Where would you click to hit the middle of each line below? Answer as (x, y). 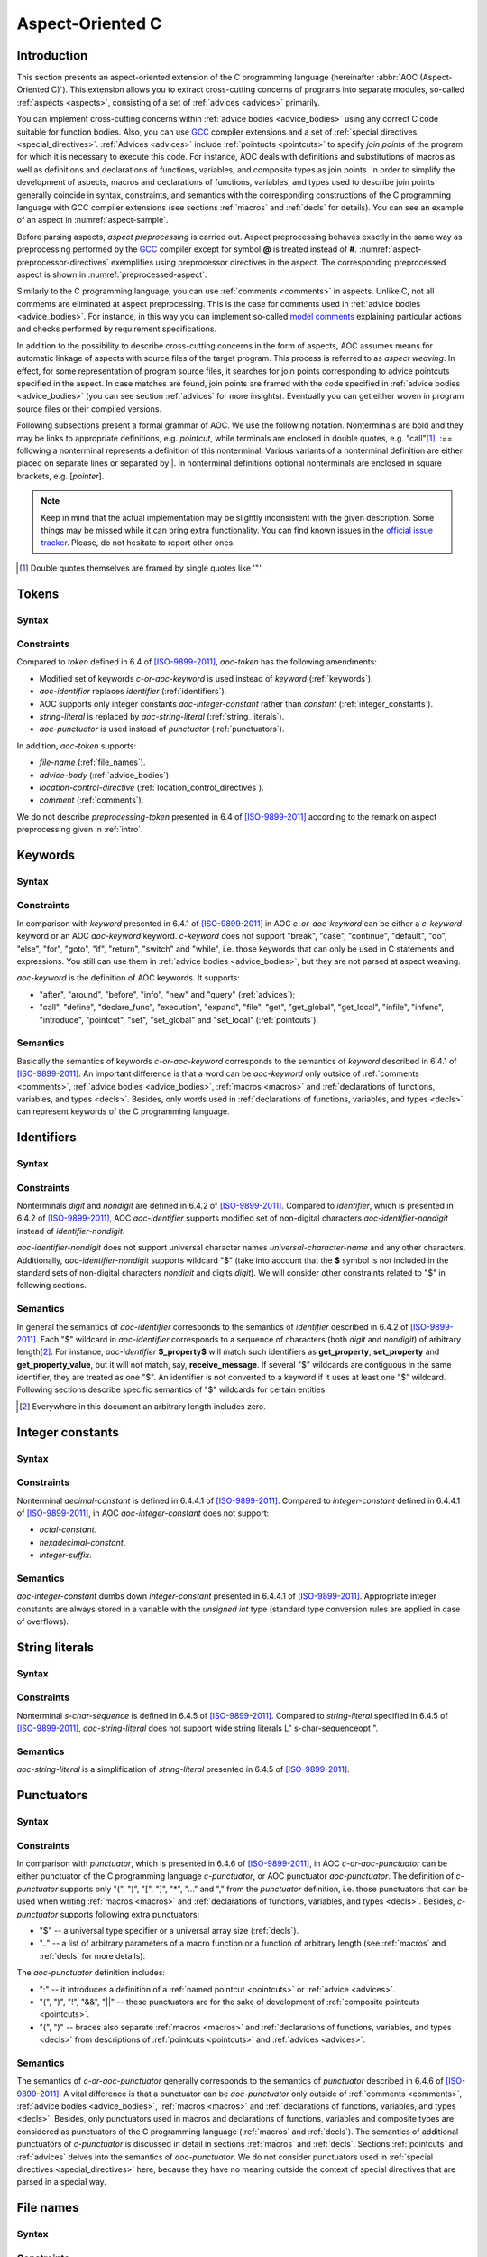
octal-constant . (68, 1529)
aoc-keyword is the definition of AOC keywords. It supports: (129, 978)
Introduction (52, 56)
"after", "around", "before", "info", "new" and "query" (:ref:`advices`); (167, 994)
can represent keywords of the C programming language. (123, 1111)
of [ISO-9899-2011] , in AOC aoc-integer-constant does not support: (143, 1513)
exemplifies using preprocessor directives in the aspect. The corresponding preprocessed (279, 262)
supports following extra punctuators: (130, 1914)
